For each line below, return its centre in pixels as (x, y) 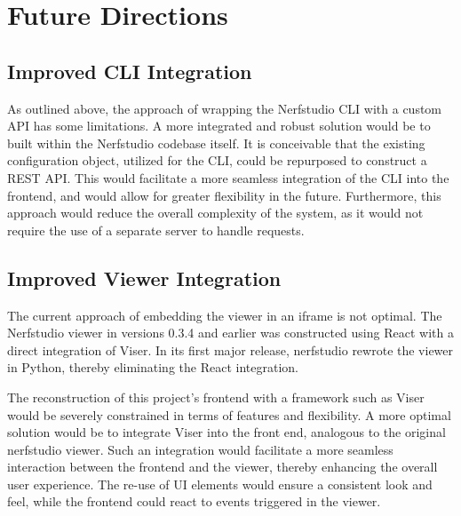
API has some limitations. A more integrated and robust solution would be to (219, 126)
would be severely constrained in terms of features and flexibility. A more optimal (229, 414)
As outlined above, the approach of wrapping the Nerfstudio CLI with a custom (225, 108)
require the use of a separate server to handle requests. (156, 230)
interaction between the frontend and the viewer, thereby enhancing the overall (223, 467)
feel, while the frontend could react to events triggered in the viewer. (194, 501)
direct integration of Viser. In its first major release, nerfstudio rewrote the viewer (230, 349)
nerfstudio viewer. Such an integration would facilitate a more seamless (200, 449)
